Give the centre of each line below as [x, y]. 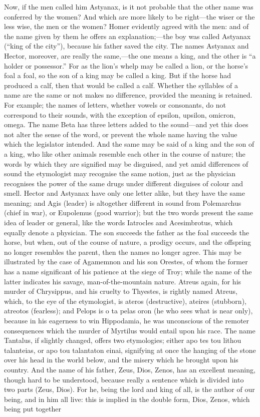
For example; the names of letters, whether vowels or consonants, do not [115, 104]
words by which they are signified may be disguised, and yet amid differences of [126, 163]
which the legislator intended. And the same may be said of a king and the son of [129, 144]
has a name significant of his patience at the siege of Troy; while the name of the [128, 272]
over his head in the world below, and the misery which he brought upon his [121, 360]
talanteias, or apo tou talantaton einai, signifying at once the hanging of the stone [130, 350]
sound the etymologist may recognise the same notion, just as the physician [120, 173]
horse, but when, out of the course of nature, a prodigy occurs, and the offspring [127, 242]
